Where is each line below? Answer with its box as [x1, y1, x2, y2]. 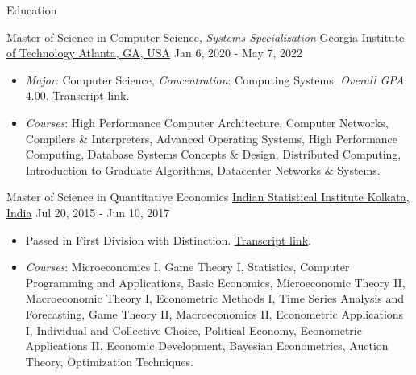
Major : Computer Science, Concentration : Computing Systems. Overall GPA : [25, 71, 408, 88]
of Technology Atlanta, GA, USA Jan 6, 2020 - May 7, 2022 [6, 44, 303, 61]
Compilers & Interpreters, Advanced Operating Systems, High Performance [25, 130, 398, 146]
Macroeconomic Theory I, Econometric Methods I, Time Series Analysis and [25, 290, 405, 307]
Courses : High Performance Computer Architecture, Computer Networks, [25, 113, 389, 130]
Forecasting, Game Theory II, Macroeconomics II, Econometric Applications [25, 305, 404, 322]
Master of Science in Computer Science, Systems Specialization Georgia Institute [6, 28, 405, 45]
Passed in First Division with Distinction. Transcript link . [25, 231, 311, 248]
